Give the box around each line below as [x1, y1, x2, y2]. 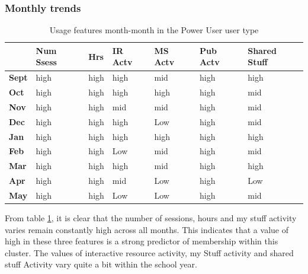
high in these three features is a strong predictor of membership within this [5, 235, 278, 247]
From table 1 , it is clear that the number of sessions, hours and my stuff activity [5, 212, 297, 224]
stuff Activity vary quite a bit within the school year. [5, 258, 197, 270]
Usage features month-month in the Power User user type [49, 24, 259, 36]
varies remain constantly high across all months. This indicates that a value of [5, 223, 288, 235]
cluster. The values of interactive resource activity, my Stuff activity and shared [5, 246, 294, 259]
